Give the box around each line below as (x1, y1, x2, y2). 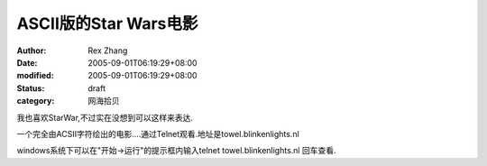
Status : (16, 82, 45, 94)
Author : (16, 45, 47, 56)
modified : (16, 70, 54, 81)
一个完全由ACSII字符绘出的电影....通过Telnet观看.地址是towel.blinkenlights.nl (16, 128, 299, 139)
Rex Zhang (87, 45, 128, 56)
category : (16, 96, 55, 106)
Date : (16, 57, 38, 68)
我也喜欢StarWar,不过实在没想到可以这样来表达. (16, 112, 194, 123)
